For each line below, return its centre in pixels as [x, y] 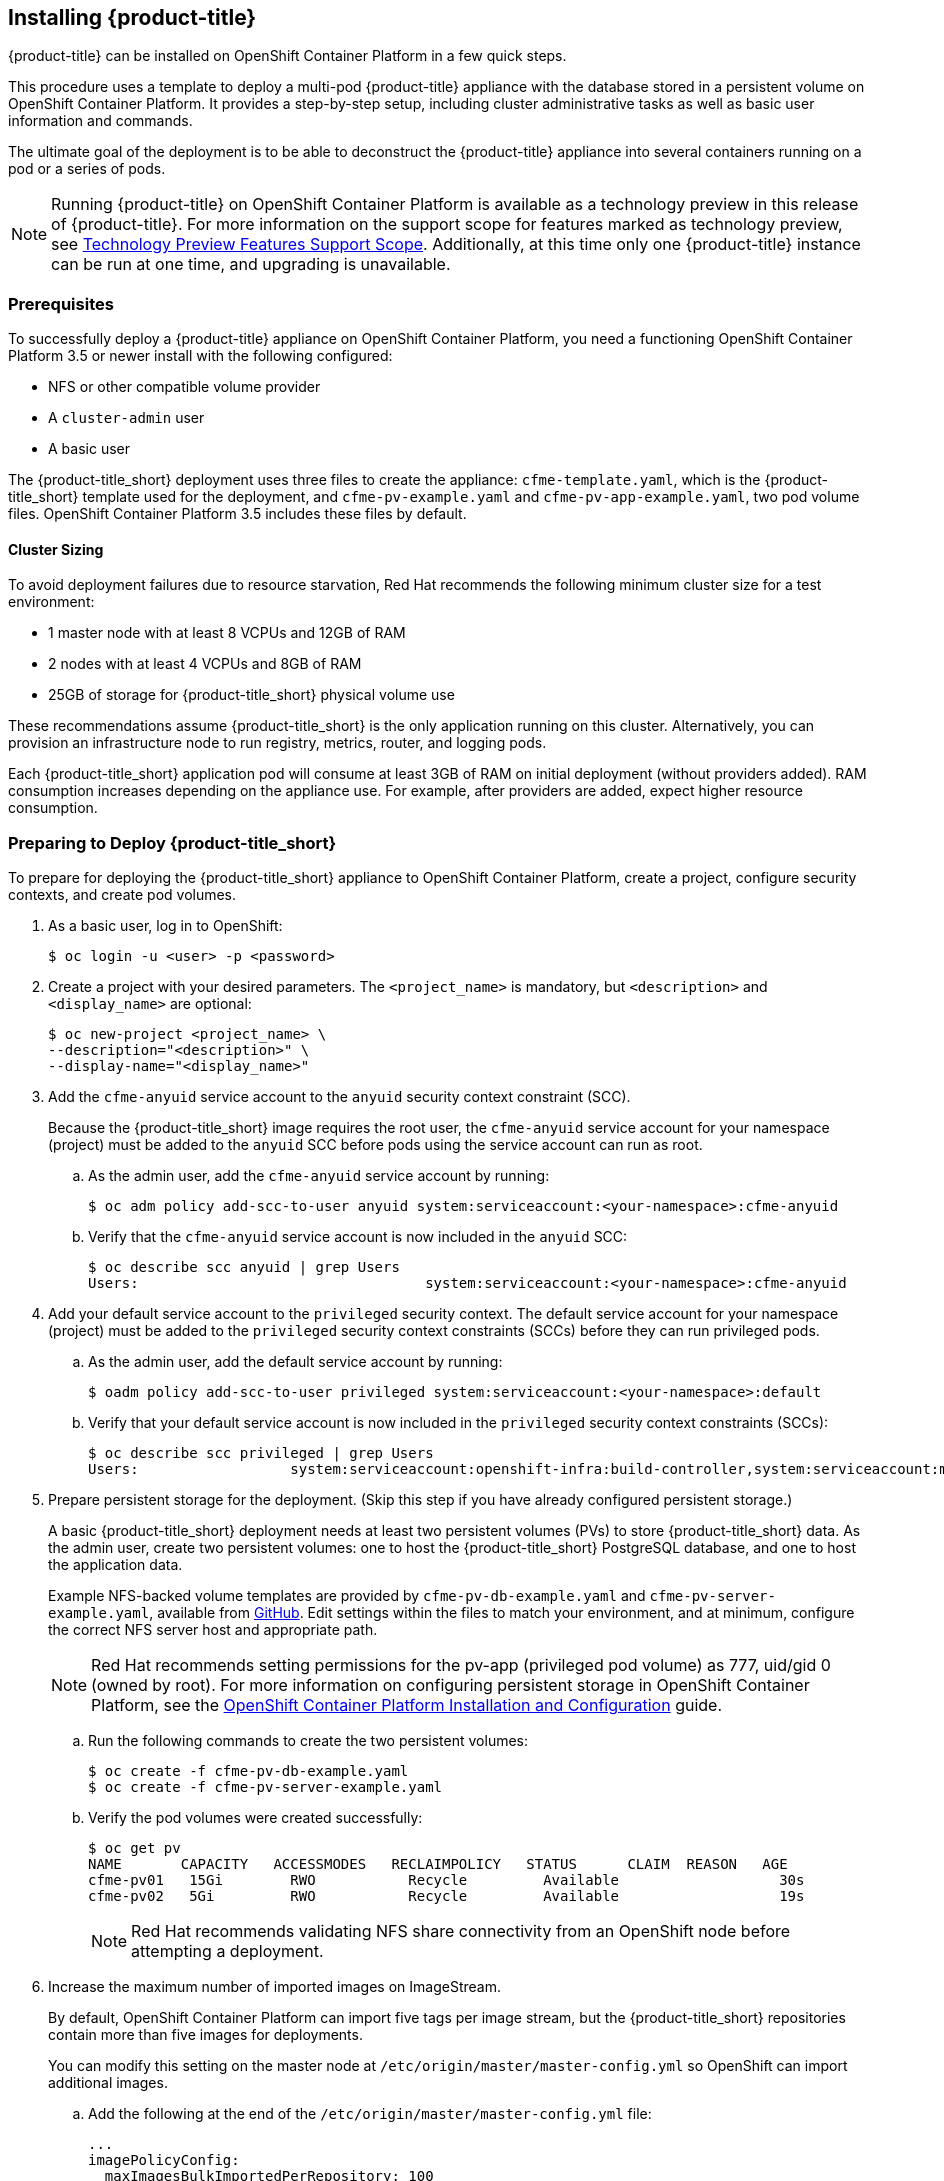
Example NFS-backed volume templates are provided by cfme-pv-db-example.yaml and [347, 1596]
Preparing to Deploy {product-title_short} [172, 842]
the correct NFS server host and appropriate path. [213, 1630]
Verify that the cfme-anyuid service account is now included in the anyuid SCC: [358, 1237]
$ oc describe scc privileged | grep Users [261, 1453]
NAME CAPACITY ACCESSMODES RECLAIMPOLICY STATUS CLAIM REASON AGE [438, 1864]
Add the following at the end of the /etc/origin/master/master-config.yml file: [370, 2114]
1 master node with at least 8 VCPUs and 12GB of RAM [227, 633]
